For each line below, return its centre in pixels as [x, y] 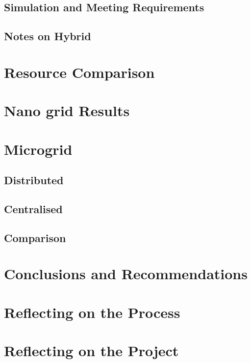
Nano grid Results [67, 110]
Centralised [33, 208]
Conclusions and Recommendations [126, 274]
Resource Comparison [79, 72]
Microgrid [38, 149]
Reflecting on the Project [91, 350]
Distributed [34, 180]
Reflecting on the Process [92, 312]
